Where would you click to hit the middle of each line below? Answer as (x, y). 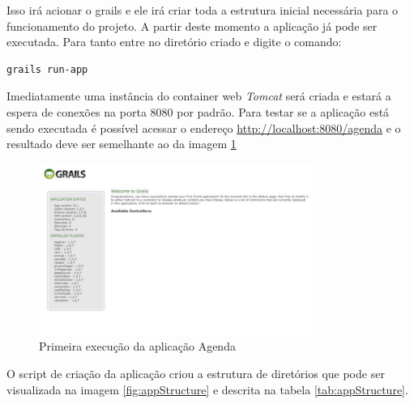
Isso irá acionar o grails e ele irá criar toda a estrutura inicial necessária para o (203, 10)
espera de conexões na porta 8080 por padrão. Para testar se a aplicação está (198, 111)
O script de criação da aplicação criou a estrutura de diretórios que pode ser (196, 373)
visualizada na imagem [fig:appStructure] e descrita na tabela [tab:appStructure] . (207, 389)
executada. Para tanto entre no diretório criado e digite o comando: (174, 42)
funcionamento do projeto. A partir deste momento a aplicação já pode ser (192, 26)
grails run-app (47, 69)
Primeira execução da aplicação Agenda (137, 346)
